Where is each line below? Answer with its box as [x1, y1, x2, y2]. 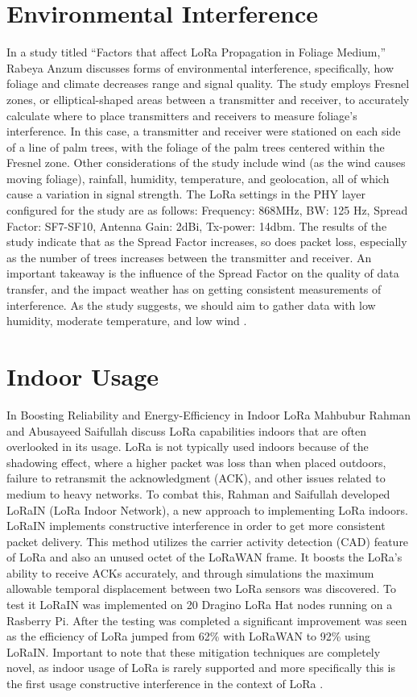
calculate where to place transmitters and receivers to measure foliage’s [6, 106, 357, 123]
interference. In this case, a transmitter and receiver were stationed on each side [6, 123, 401, 140]
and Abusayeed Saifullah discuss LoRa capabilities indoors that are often [6, 422, 367, 439]
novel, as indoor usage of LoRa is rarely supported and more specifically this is [6, 659, 395, 676]
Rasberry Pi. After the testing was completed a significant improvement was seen [6, 611, 407, 628]
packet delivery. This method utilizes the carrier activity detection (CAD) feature [6, 532, 409, 549]
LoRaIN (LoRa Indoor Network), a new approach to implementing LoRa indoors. [6, 501, 408, 518]
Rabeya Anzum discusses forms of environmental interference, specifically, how [6, 59, 394, 76]
